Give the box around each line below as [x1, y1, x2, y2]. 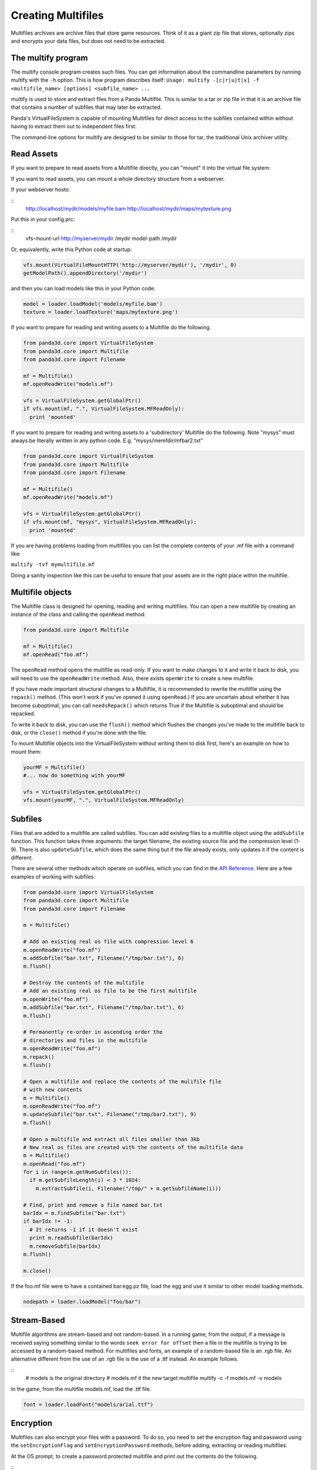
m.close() [23, 1267, 52, 1274]
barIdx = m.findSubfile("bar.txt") [23, 1210, 126, 1217]
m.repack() [23, 1053, 55, 1060]
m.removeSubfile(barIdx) [29, 1242, 101, 1249]
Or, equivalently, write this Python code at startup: [11, 246, 132, 253]
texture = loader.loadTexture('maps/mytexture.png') [23, 309, 178, 316]
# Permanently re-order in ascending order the [23, 1029, 163, 1035]
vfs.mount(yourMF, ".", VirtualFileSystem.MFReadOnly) [23, 797, 184, 804]
